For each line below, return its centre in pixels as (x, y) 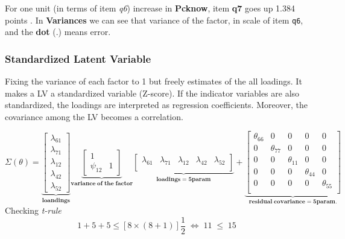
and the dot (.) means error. (58, 32)
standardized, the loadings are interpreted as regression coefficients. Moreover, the (157, 105)
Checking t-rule (33, 210)
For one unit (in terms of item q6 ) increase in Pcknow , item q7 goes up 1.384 (150, 8)
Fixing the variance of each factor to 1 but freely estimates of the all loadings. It (154, 81)
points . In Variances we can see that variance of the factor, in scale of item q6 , (154, 20)
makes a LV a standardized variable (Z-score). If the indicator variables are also (152, 93)
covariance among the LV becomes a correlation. (94, 116)
